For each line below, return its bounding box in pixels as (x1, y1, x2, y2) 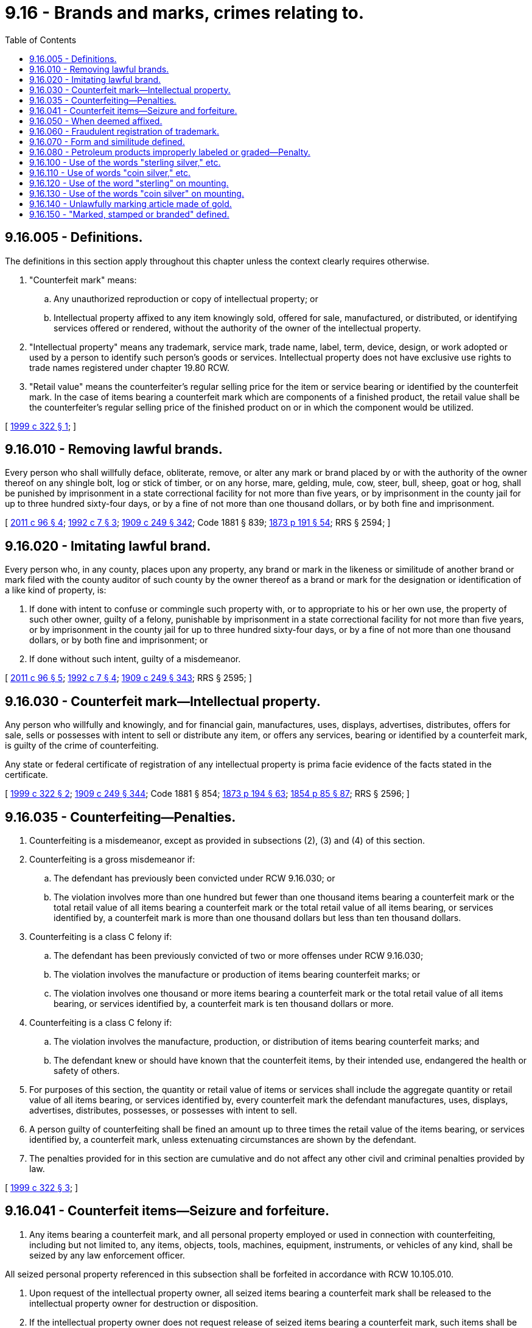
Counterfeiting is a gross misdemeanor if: (29, 853, 195, 864)
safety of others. (54, 1065, 120, 1076)
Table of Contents (5, 34, 77, 45)
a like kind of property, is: (5, 585, 107, 596)
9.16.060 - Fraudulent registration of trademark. (29, 125, 219, 136)
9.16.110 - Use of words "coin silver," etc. (29, 167, 191, 178)
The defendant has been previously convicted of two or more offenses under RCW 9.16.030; (54, 950, 424, 961)
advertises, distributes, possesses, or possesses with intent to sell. (29, 1104, 298, 1115)
